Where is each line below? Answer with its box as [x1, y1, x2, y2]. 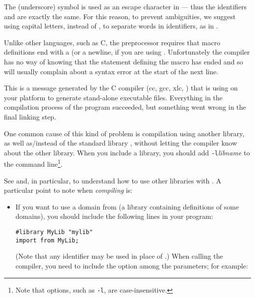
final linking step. [4, 111, 56, 121]
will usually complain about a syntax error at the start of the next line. [4, 66, 219, 76]
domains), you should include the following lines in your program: [15, 211, 213, 221]
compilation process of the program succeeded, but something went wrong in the [4, 102, 246, 112]
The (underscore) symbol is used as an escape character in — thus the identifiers [4, 1, 247, 11]
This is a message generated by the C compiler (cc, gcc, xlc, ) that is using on [4, 83, 238, 93]
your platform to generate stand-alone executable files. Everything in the [4, 92, 223, 102]
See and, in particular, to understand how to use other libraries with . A [4, 175, 222, 185]
